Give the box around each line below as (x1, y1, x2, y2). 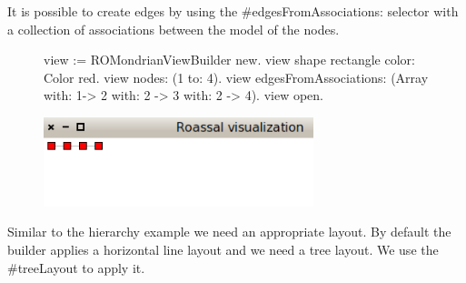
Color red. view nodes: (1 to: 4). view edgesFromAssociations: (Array (44, 67, 429, 86)
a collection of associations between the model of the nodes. (7, 19, 340, 38)
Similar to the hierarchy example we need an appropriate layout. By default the (7, 222, 451, 241)
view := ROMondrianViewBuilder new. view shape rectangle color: (44, 50, 415, 69)
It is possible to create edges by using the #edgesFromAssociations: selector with (7, 2, 459, 20)
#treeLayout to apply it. (7, 258, 145, 277)
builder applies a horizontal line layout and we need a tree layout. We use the (7, 239, 439, 258)
